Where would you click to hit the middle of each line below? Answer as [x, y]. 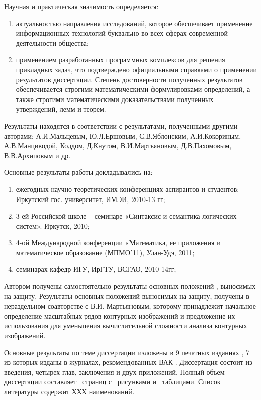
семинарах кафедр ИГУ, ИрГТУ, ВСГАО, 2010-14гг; [96, 269]
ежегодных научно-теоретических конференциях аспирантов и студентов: [127, 189]
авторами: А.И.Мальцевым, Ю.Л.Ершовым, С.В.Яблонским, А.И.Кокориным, [123, 135]
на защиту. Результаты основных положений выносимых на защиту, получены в [127, 296]
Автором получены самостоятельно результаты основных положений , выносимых [130, 286]
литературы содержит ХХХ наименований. [69, 391]
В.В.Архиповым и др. [37, 155]
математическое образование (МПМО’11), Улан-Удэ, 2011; [105, 252]
